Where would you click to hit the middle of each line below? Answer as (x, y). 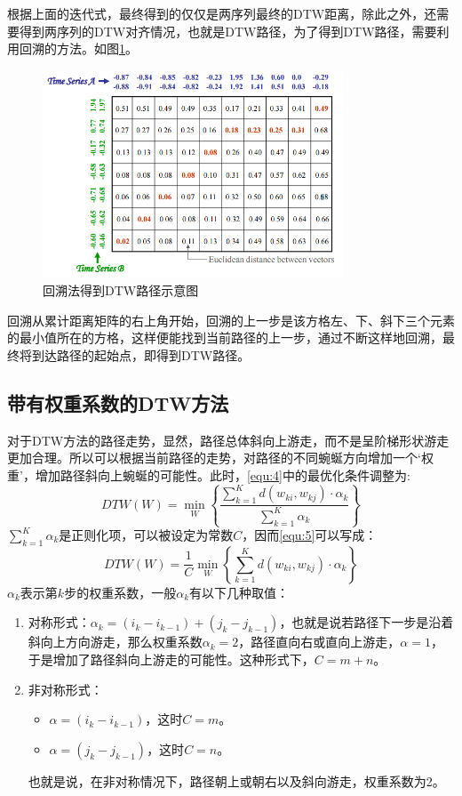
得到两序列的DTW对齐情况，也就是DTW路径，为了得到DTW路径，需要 (228, 31)
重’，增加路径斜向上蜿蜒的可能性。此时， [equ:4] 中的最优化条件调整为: (209, 475)
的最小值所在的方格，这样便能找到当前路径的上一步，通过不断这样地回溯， (225, 338)
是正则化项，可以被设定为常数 (146, 535)
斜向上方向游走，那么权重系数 (115, 642)
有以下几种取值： (239, 592)
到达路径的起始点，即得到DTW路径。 (141, 355)
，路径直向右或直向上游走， (319, 642)
